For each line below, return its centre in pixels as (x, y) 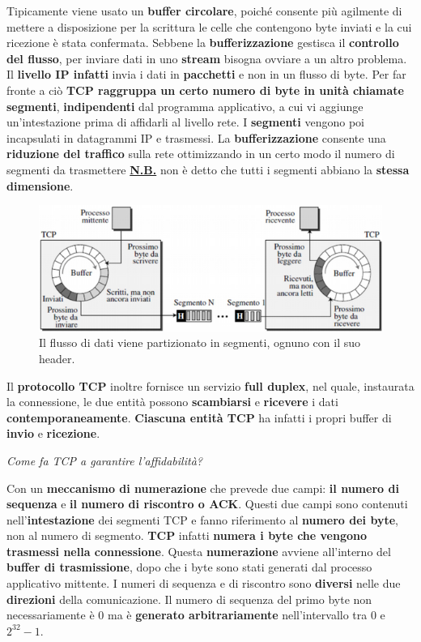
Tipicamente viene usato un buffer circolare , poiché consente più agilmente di (204, 11)
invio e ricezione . (53, 433)
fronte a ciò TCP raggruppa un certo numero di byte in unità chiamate (205, 90)
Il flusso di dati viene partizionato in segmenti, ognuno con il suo (200, 342)
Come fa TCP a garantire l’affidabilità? (104, 460)
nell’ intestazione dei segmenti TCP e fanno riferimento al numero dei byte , (202, 519)
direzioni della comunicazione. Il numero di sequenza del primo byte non (189, 599)
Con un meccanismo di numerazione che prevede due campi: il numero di (203, 488)
